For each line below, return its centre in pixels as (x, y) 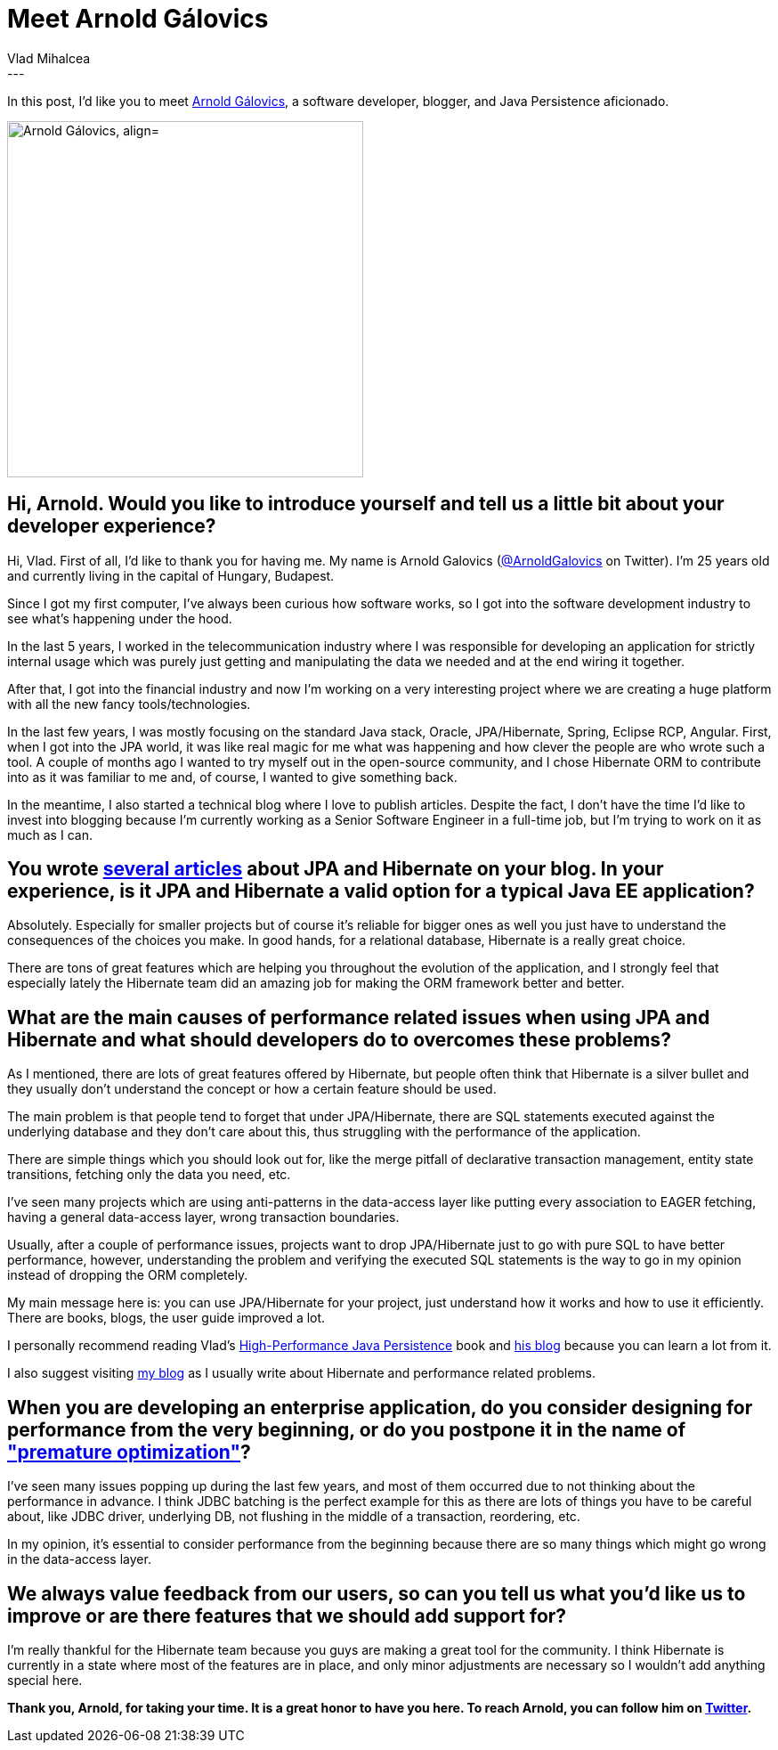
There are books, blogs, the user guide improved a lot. (166, 1318)
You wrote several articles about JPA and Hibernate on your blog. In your (336, 869)
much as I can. (50, 834)
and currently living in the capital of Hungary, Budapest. (171, 575)
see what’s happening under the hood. (120, 618)
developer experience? (112, 526)
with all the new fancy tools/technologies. (129, 704)
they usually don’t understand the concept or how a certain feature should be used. (252, 1089)
